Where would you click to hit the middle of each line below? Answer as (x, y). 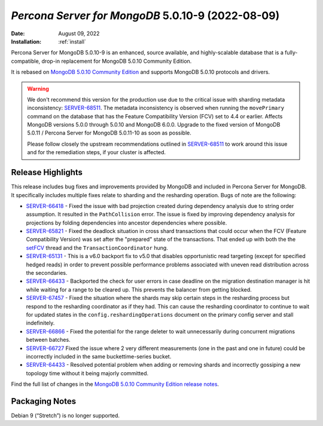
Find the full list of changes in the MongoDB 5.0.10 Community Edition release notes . (115, 384)
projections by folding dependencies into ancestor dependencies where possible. (127, 223)
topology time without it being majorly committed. (87, 373)
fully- (291, 53)
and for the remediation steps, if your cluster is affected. (97, 152)
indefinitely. (40, 323)
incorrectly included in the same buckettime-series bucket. (99, 356)
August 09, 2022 (79, 33)
